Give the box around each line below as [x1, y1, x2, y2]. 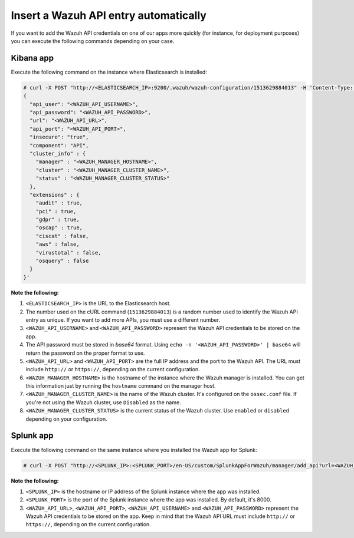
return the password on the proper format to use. [25, 349, 145, 357]
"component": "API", [29, 142, 89, 148]
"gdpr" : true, [35, 216, 80, 223]
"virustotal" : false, [35, 249, 101, 256]
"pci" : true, [35, 208, 77, 214]
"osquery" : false [35, 258, 89, 265]
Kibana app [11, 53, 54, 63]
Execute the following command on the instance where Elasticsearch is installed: [11, 68, 208, 75]
